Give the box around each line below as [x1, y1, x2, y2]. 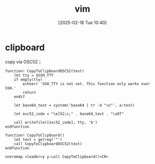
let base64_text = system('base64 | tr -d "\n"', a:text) [14, 103, 135, 108]
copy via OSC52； [5, 59, 43, 65]
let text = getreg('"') [14, 137, 63, 142]
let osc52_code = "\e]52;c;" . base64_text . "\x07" [14, 111, 124, 116]
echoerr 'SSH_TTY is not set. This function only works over [23, 81, 151, 86]
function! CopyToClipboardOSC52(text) [5, 69, 84, 73]
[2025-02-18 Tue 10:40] [58, 20, 107, 25]
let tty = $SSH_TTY [14, 72, 54, 78]
